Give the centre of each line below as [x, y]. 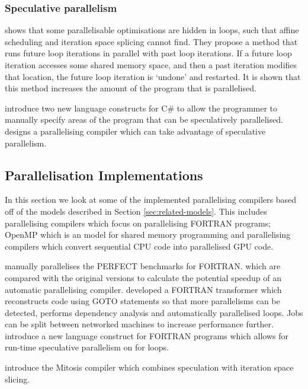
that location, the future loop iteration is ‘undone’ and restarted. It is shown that [153, 76]
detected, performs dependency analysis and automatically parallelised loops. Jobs [154, 312]
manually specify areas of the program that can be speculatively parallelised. [144, 119]
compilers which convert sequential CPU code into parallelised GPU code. [139, 246]
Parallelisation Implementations [104, 175]
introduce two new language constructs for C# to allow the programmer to [141, 108]
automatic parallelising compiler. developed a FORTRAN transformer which [143, 289]
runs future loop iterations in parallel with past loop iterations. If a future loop [148, 53]
